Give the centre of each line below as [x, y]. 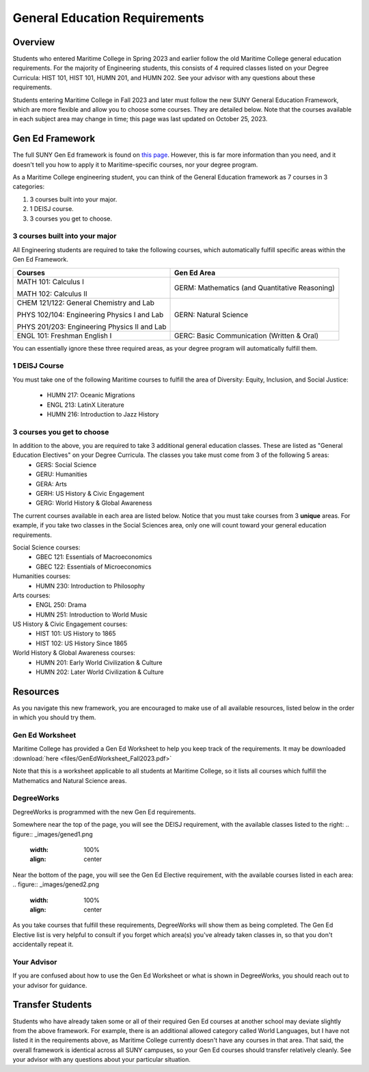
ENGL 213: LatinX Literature [85, 405]
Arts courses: [31, 595]
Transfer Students [52, 1005]
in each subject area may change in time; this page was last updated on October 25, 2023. [140, 119]
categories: [28, 187]
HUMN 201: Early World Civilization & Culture [99, 662]
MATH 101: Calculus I [51, 282]
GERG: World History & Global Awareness [94, 503]
